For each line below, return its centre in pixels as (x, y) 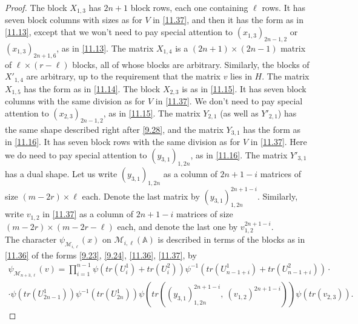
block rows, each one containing (189, 7)
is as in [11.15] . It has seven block (244, 88)
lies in (241, 76)
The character (31, 239)
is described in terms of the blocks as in (231, 239)
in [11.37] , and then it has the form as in (228, 20)
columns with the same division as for (75, 101)
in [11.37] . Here (279, 141)
